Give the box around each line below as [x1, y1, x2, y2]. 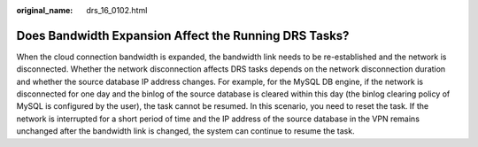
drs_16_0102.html [86, 5, 148, 15]
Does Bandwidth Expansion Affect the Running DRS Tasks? [16, 27, 350, 43]
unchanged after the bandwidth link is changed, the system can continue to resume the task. [16, 126, 355, 136]
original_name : [16, 5, 73, 15]
